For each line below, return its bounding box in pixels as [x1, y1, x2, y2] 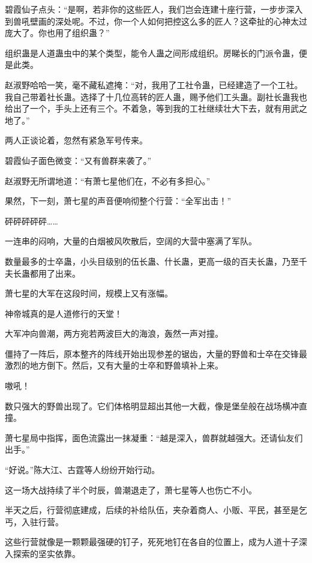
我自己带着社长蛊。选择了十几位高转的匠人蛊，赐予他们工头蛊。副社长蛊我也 [5, 90, 307, 103]
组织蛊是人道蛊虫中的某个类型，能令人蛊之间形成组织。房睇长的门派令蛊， [5, 46, 299, 59]
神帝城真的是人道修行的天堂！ [5, 307, 122, 319]
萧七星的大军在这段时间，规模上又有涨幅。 [5, 287, 173, 300]
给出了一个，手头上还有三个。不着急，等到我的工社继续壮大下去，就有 [5, 102, 282, 115]
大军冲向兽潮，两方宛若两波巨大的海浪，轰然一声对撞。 [5, 327, 223, 340]
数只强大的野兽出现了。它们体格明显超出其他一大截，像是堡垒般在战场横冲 [5, 399, 299, 412]
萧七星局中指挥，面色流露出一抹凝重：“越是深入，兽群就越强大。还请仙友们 [5, 431, 303, 444]
